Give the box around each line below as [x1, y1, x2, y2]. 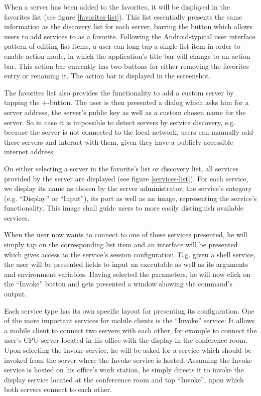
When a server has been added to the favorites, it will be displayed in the [4, 2, 230, 12]
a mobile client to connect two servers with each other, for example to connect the [4, 325, 257, 335]
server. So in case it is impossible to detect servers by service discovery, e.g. [4, 117, 235, 127]
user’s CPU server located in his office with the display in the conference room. [4, 335, 247, 345]
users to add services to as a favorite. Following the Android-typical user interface [4, 31, 255, 41]
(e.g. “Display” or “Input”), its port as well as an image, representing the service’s [4, 192, 257, 203]
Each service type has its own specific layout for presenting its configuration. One [4, 305, 254, 316]
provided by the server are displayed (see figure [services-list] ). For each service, [4, 173, 248, 183]
